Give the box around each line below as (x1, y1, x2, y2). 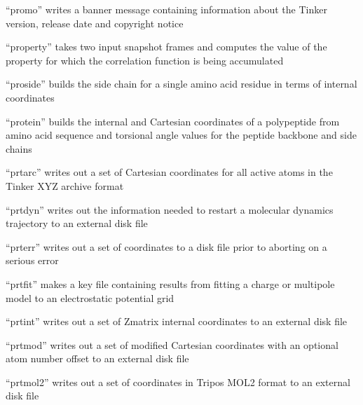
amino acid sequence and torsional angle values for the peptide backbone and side (6, 128, 357, 142)
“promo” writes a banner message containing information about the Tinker (6, 2, 327, 16)
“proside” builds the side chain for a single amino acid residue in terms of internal (6, 76, 357, 91)
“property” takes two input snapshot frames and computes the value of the (6, 39, 327, 54)
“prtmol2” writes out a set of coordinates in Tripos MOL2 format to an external (6, 374, 350, 389)
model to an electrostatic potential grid (6, 290, 174, 305)
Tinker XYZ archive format (6, 178, 124, 193)
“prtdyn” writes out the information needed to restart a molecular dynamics (6, 202, 334, 217)
